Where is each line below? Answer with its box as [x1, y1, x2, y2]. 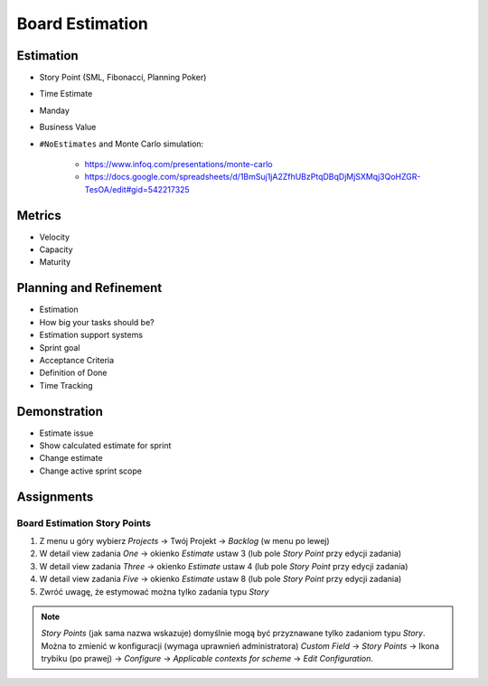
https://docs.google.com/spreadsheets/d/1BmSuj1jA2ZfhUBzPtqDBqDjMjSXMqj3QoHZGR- [84, 172, 421, 183]
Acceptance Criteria [39, 354, 115, 365]
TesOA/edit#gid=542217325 [84, 183, 190, 194]
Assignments [16, 489, 94, 504]
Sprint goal [39, 342, 80, 352]
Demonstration [16, 403, 104, 419]
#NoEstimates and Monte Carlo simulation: [39, 138, 204, 149]
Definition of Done [39, 367, 108, 379]
